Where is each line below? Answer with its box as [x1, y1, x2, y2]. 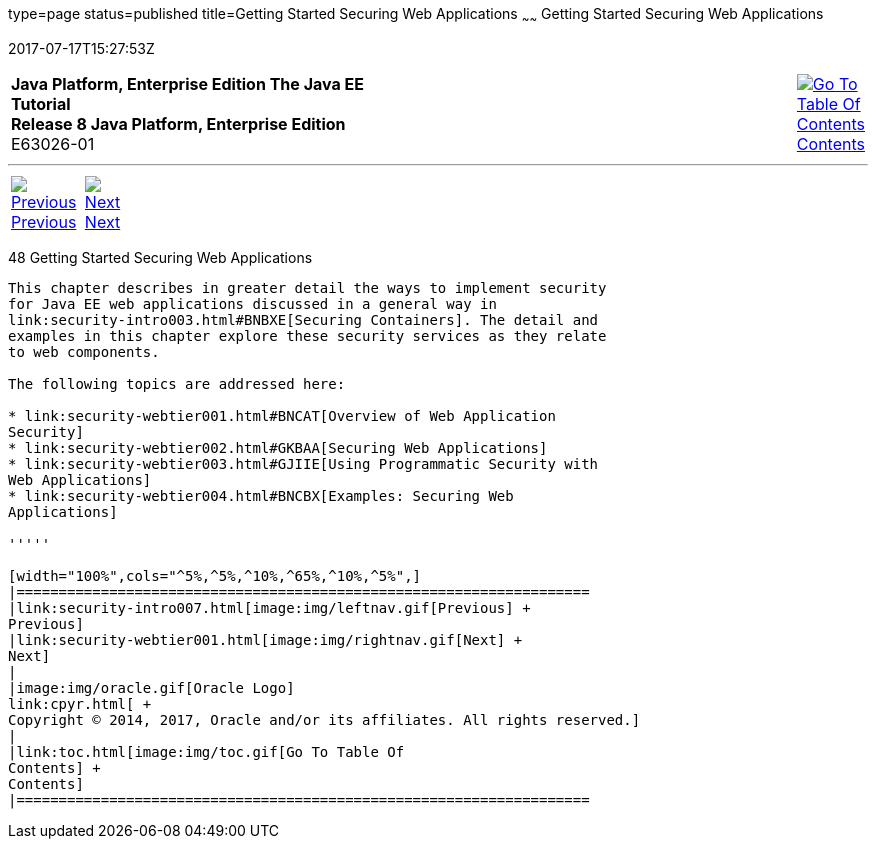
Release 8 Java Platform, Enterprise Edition [11, 113, 346, 134]
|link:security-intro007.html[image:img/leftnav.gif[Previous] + [8, 599, 531, 616]
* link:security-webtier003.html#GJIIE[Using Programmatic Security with [8, 455, 599, 472]
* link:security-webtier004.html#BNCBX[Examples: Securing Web [8, 487, 514, 504]
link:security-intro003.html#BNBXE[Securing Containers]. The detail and [8, 311, 599, 328]
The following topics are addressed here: [8, 375, 346, 392]
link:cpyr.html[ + [8, 695, 152, 712]
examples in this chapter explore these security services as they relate [8, 327, 607, 344]
